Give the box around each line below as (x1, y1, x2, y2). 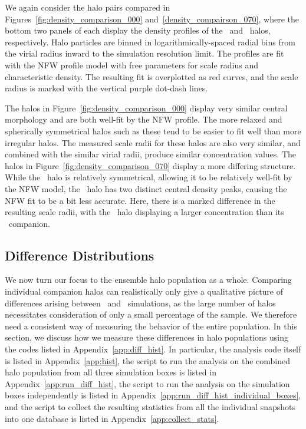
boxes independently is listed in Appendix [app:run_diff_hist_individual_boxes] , (5, 389, 301, 401)
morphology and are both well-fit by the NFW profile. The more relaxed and (5, 113, 282, 126)
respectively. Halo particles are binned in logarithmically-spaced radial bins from (5, 35, 295, 48)
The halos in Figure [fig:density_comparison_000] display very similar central (5, 101, 288, 114)
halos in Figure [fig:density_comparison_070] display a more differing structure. (5, 159, 296, 171)
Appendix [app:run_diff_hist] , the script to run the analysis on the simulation (5, 377, 290, 390)
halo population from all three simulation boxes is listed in (5, 366, 216, 378)
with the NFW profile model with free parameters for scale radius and (5, 58, 258, 71)
